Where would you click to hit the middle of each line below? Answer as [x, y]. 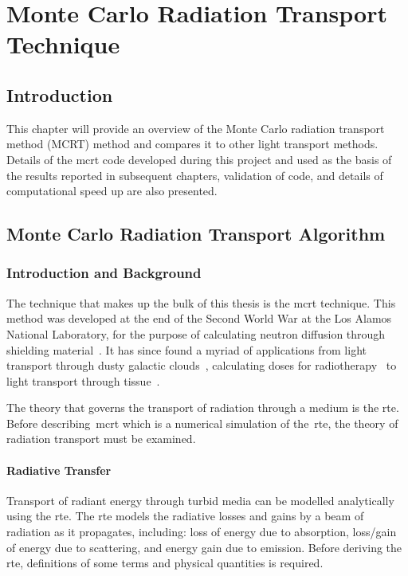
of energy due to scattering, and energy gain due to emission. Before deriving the [204, 547]
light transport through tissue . [83, 380]
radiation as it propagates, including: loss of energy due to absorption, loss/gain [202, 532]
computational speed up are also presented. [112, 191]
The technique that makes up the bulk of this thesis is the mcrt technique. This [201, 302]
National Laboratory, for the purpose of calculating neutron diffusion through [196, 333]
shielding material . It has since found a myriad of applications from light [186, 349]
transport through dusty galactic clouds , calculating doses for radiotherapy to [202, 365]
